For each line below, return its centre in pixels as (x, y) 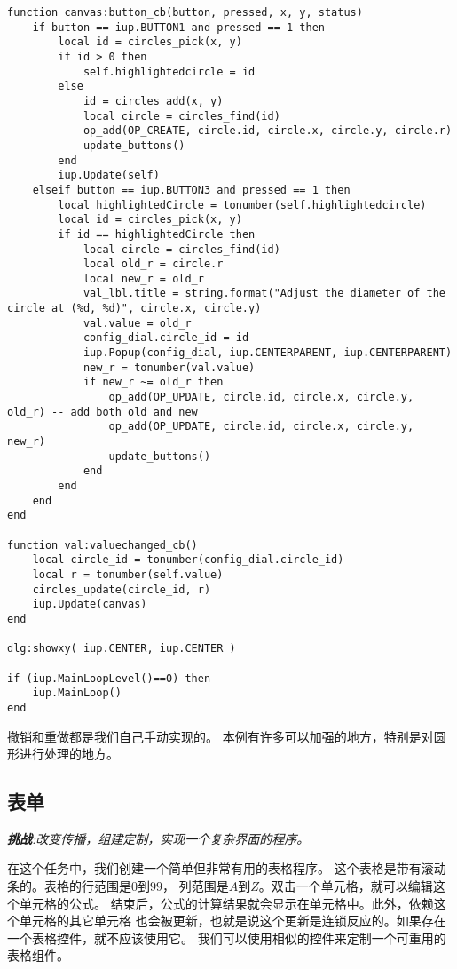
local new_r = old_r (143, 278)
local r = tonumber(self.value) (128, 574)
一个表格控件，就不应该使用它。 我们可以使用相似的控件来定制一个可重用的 (227, 937)
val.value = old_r (137, 323)
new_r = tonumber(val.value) (169, 367)
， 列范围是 (196, 886)
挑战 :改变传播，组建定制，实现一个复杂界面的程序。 (158, 838)
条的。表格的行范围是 (69, 886)
